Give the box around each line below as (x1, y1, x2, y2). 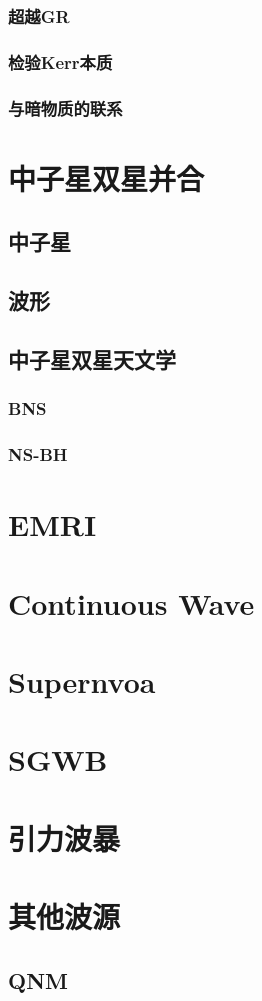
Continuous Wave (8, 582, 255, 623)
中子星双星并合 (8, 157, 205, 198)
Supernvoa (8, 660, 156, 701)
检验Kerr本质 (8, 49, 113, 74)
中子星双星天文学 (8, 343, 176, 374)
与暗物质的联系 (8, 95, 123, 120)
